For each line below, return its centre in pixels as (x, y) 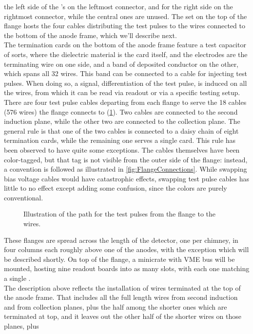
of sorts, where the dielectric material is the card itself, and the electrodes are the (126, 54)
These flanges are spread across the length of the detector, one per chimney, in (121, 240)
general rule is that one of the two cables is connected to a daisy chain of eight (121, 130)
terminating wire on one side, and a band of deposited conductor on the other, (121, 64)
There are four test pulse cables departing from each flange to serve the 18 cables (125, 102)
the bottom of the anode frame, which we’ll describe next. (90, 35)
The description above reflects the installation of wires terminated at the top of (122, 287)
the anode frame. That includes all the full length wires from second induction (121, 297)
